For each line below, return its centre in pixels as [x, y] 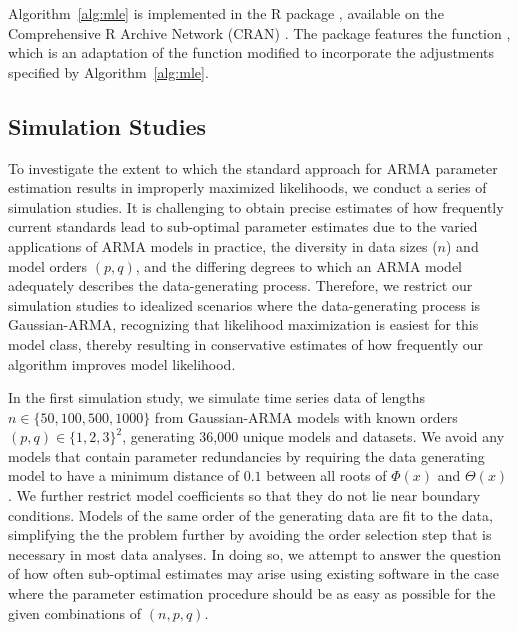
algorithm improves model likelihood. [122, 363]
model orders [48, 265]
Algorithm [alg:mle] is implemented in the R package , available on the [226, 13]
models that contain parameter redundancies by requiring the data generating [246, 455]
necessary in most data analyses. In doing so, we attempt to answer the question [254, 553]
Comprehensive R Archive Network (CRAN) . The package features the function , [259, 32]
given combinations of [75, 612]
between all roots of [326, 475]
